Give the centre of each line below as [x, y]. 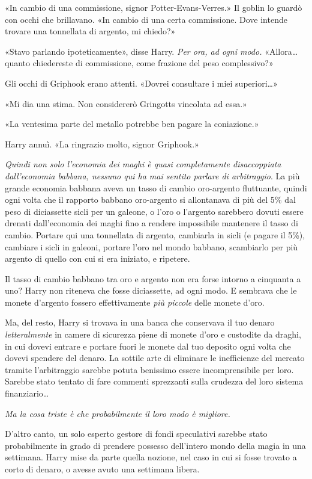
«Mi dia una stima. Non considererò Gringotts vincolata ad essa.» [126, 103]
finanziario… [27, 393]
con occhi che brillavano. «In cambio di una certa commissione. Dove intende [146, 19]
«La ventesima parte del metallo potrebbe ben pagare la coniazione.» [132, 124]
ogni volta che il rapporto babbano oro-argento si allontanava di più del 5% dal [150, 199]
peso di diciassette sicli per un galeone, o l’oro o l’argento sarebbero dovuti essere [154, 211]
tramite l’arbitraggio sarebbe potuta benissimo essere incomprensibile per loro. [149, 369]
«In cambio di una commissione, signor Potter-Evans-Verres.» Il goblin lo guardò [154, 7]
